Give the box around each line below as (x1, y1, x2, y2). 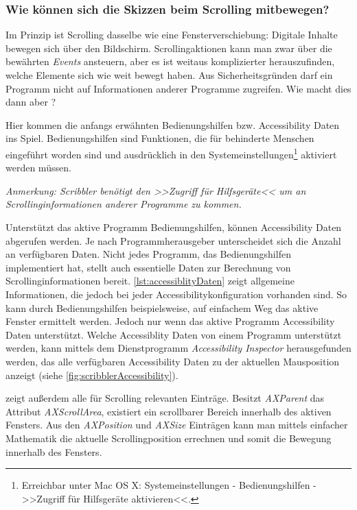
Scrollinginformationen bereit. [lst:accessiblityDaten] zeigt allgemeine (5, 274, 295, 288)
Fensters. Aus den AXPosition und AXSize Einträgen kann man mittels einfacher (5, 417, 348, 432)
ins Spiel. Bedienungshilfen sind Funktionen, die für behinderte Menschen (5, 131, 314, 145)
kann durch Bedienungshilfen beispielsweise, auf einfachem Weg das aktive (5, 300, 319, 315)
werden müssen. (5, 160, 71, 175)
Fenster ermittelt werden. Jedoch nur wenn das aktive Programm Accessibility (5, 314, 335, 328)
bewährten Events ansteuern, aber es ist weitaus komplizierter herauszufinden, (5, 54, 335, 69)
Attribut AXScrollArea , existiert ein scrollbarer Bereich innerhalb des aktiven (5, 404, 332, 418)
